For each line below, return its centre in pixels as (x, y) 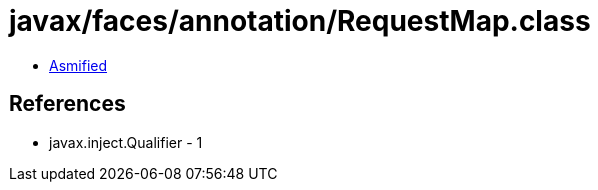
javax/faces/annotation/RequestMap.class (300, 21)
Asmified (78, 65)
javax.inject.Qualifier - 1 (126, 142)
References (67, 104)
